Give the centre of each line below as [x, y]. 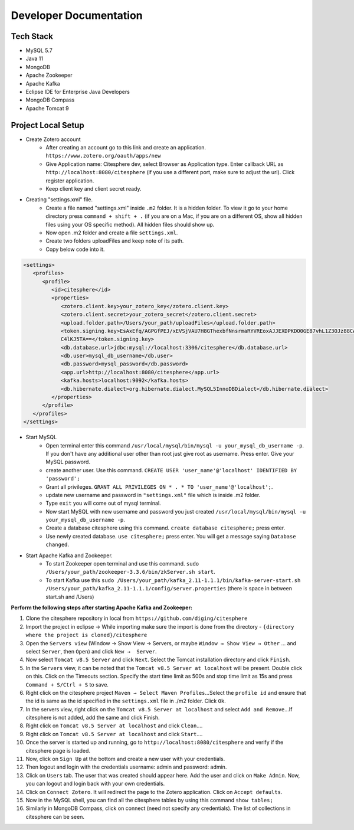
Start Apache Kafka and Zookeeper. [69, 555]
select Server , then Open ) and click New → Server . [91, 651]
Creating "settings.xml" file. [59, 200]
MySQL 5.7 [39, 51]
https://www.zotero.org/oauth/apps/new [103, 156]
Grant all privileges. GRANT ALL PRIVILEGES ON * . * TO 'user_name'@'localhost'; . [159, 486]
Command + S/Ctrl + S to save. [67, 684]
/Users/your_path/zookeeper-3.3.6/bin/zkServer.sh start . [130, 572]
